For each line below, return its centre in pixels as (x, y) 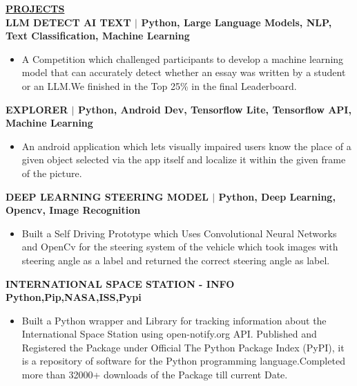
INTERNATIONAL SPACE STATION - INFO (120, 283)
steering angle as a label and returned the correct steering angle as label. (176, 260)
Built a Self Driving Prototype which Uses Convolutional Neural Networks (179, 233)
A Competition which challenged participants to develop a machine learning (183, 58)
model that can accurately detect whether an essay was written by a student (184, 72)
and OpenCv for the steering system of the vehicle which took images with (180, 247)
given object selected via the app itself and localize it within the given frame (184, 159)
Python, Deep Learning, (277, 196)
